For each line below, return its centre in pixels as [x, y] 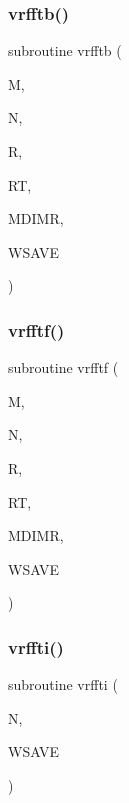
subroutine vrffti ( [63, 684]
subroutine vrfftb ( [65, 50]
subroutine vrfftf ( [63, 367]
